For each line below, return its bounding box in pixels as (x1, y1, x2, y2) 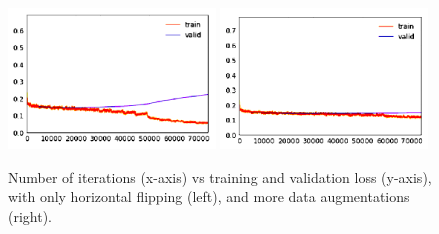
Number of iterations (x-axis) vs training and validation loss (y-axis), (8, 166, 432, 187)
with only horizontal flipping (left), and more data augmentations (8, 186, 410, 207)
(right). (8, 205, 53, 226)
